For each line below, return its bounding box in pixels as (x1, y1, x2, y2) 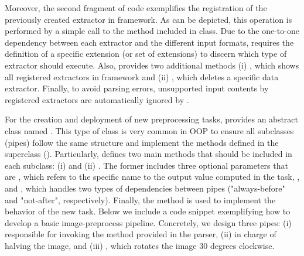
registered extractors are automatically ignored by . (5, 93, 189, 105)
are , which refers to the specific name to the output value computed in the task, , (5, 170, 300, 183)
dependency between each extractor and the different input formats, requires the (5, 36, 294, 48)
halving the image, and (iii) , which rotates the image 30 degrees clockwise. (5, 239, 275, 251)
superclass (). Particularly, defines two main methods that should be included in (5, 148, 292, 160)
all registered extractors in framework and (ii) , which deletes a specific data (5, 70, 279, 83)
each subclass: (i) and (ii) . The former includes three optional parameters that (5, 159, 288, 171)
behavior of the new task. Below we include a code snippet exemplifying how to (5, 205, 291, 217)
